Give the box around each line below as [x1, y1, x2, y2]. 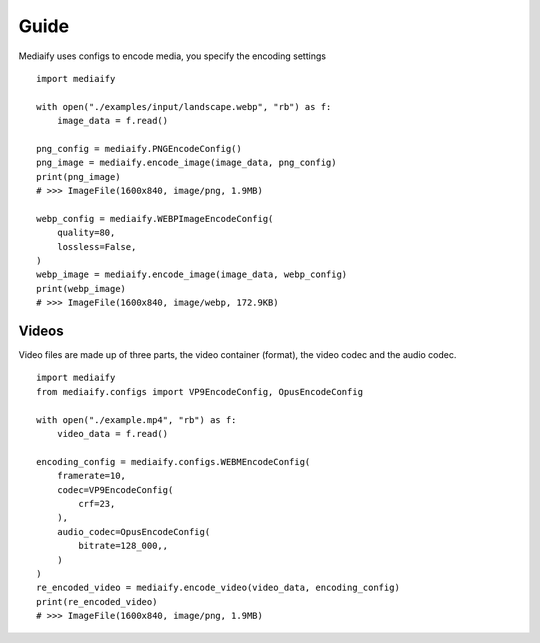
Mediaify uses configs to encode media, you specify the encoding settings [18, 50, 327, 62]
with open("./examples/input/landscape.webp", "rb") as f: [36, 101, 332, 112]
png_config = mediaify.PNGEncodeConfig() [36, 143, 242, 154]
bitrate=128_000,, [78, 540, 169, 552]
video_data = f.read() [56, 428, 169, 440]
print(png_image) [36, 171, 121, 182]
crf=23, [78, 498, 116, 509]
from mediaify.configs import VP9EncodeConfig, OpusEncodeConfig [36, 386, 364, 397]
